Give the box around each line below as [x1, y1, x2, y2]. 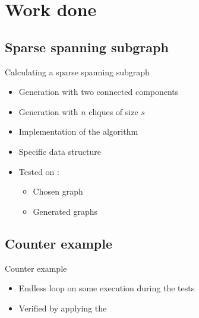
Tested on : [18, 165, 59, 177]
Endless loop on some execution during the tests [18, 282, 195, 294]
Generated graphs [33, 205, 97, 217]
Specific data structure [18, 145, 102, 157]
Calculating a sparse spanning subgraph [5, 65, 150, 78]
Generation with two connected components [18, 85, 179, 98]
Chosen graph [33, 185, 83, 198]
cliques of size [89, 105, 138, 117]
